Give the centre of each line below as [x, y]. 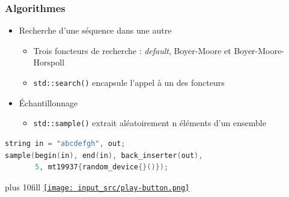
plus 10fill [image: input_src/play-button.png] [97, 186]
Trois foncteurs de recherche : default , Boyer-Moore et [132, 50]
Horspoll [49, 62]
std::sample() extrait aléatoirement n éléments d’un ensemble [150, 123]
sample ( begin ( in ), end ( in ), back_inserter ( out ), [104, 155]
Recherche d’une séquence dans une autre [95, 30]
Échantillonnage [48, 102]
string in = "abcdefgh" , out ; [65, 143]
